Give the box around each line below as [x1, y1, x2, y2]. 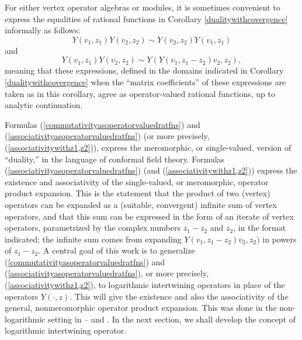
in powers [262, 233, 297, 245]
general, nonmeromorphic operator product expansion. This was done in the [5, 301, 277, 314]
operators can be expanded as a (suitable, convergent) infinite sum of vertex [5, 198, 277, 210]
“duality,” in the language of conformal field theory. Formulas [5, 152, 225, 165]
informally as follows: [5, 24, 81, 36]
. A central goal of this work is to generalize [38, 244, 195, 256]
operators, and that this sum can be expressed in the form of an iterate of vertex [5, 210, 294, 222]
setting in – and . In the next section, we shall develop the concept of [47, 313, 296, 325]
